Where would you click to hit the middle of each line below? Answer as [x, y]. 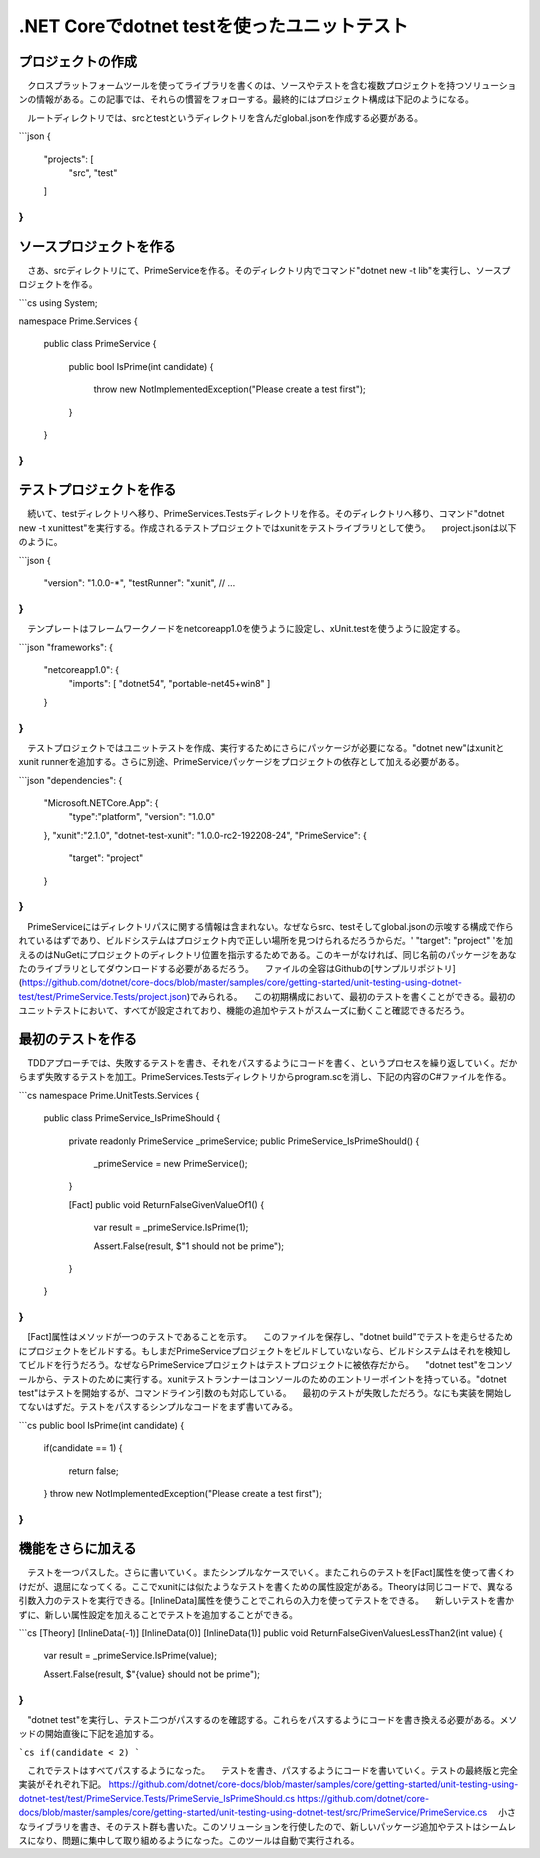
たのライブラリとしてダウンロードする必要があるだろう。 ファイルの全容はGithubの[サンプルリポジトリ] [237, 968]
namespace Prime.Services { [78, 321]
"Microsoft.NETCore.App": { [101, 803]
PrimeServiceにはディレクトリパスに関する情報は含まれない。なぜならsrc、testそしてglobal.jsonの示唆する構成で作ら [270, 926]
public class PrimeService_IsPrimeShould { [132, 1118]
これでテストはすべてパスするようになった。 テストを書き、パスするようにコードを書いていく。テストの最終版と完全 [272, 1771]
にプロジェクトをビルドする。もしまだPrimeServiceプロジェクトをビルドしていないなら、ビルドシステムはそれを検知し [265, 1351]
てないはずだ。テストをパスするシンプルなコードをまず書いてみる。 [158, 1407]
